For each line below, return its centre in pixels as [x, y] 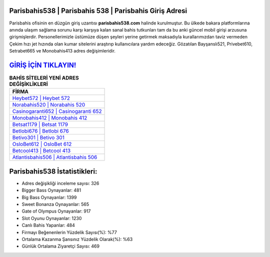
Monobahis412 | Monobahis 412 [50, 118]
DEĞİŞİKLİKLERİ [29, 84]
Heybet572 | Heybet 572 [41, 98]
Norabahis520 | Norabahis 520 [48, 105]
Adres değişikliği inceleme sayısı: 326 [60, 183]
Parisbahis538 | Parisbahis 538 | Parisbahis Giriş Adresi [98, 11]
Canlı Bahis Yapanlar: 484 [48, 225]
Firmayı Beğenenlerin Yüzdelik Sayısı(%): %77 [69, 232]
